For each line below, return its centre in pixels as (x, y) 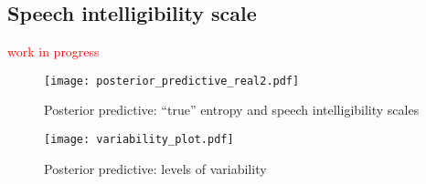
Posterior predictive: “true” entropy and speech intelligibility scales (232, 110)
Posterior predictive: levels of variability (155, 168)
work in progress (53, 51)
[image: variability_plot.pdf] (139, 140)
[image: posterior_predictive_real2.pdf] (172, 81)
